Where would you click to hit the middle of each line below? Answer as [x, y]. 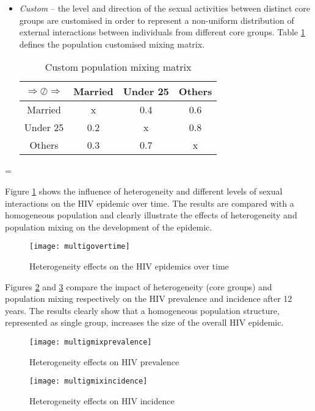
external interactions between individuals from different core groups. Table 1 [162, 32]
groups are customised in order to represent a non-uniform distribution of [157, 20]
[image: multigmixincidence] [89, 381]
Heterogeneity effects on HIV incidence [102, 400]
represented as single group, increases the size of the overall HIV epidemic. [144, 322]
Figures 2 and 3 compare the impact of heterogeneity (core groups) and [139, 286]
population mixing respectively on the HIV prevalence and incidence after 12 [149, 298]
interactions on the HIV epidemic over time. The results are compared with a [150, 203]
